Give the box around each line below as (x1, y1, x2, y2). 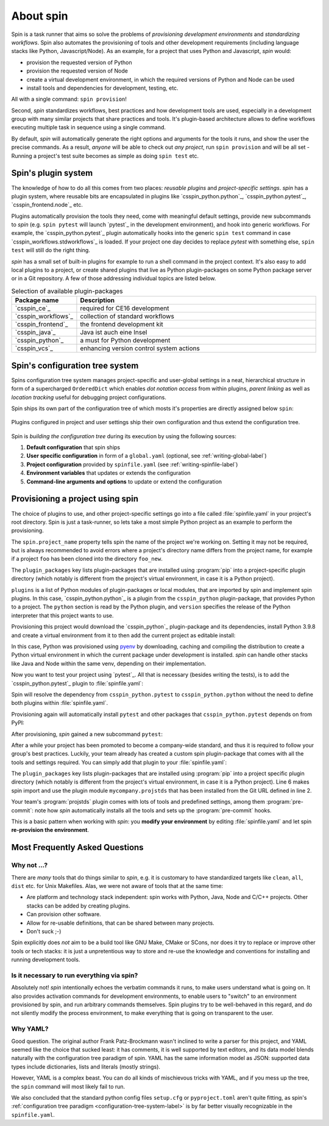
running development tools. (11, 956, 80, 964)
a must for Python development (80, 336, 171, 345)
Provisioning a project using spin (11, 494, 138, 504)
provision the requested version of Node (26, 67, 128, 74)
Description (80, 296, 115, 305)
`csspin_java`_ (15, 328, 56, 337)
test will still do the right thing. (11, 247, 91, 254)
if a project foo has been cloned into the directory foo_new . (11, 555, 163, 563)
